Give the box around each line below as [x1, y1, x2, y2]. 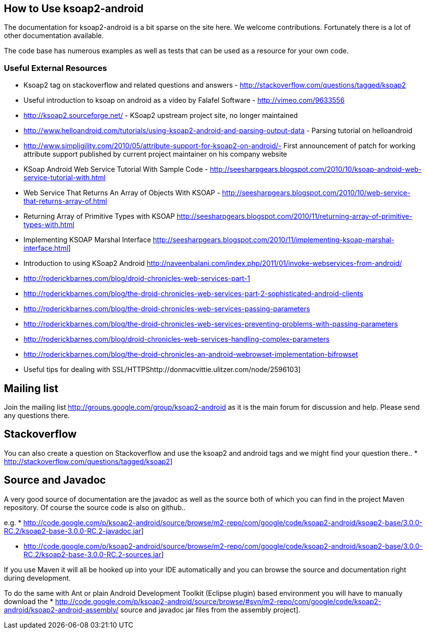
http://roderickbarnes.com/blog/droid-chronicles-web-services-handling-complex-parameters [24, 335, 330, 344]
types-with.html [24, 220, 74, 229]
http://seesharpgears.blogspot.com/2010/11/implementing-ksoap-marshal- [153, 235, 395, 244]
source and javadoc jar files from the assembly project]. [120, 605, 301, 614]
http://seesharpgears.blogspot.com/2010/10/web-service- [222, 188, 410, 197]
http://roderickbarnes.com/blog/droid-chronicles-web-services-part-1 [24, 274, 250, 283]
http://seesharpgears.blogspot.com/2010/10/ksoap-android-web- [210, 165, 422, 174]
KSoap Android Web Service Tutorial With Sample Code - [24, 165, 208, 174]
